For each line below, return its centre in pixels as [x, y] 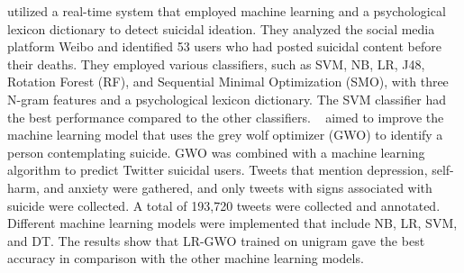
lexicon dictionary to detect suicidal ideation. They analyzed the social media [221, 28]
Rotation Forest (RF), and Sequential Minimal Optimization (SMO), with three [228, 82]
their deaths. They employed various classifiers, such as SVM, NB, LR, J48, [216, 64]
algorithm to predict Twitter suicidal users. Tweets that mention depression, [218, 170]
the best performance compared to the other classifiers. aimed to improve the [226, 117]
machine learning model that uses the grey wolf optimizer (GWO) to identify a [225, 135]
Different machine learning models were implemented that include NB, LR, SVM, [232, 223]
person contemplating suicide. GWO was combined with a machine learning [216, 152]
